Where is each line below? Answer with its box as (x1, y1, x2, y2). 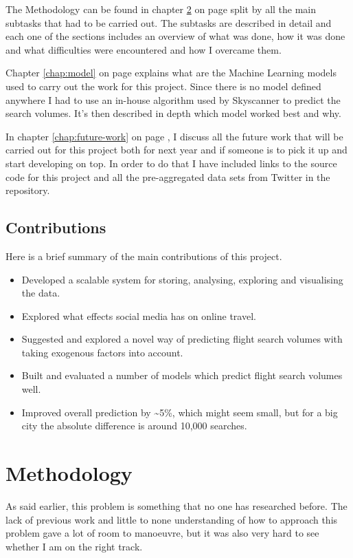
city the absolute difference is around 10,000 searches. (21, 418, 247, 433)
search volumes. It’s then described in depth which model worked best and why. (5, 106, 341, 120)
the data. (21, 286, 60, 300)
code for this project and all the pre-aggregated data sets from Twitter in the (5, 169, 330, 184)
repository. (5, 183, 50, 197)
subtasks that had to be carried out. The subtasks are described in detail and (5, 15, 332, 30)
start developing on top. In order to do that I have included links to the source (5, 155, 337, 170)
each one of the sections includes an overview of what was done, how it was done (5, 29, 345, 43)
